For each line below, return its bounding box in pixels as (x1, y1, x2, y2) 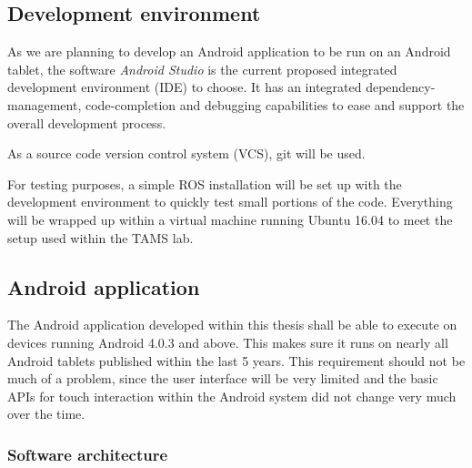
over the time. (7, 404, 85, 423)
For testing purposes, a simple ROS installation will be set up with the (7, 174, 402, 193)
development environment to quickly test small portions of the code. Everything (7, 192, 453, 211)
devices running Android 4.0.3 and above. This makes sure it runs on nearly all (7, 332, 448, 351)
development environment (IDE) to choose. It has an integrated (7, 77, 362, 97)
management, (7, 95, 82, 114)
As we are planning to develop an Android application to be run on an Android (7, 42, 451, 61)
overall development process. (7, 113, 166, 132)
